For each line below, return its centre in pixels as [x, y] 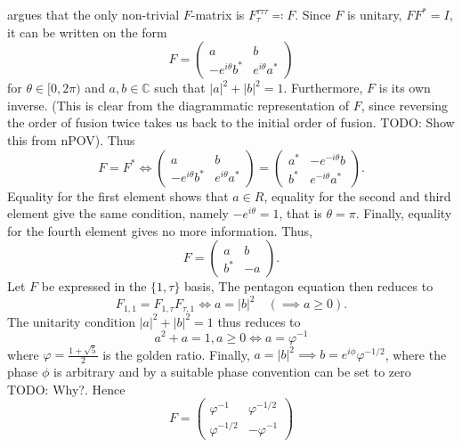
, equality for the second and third [357, 195]
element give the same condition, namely [118, 213]
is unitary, [374, 14]
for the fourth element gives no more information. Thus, [160, 230]
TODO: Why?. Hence [66, 389]
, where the [416, 354]
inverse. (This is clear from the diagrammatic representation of [178, 105]
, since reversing [405, 105]
